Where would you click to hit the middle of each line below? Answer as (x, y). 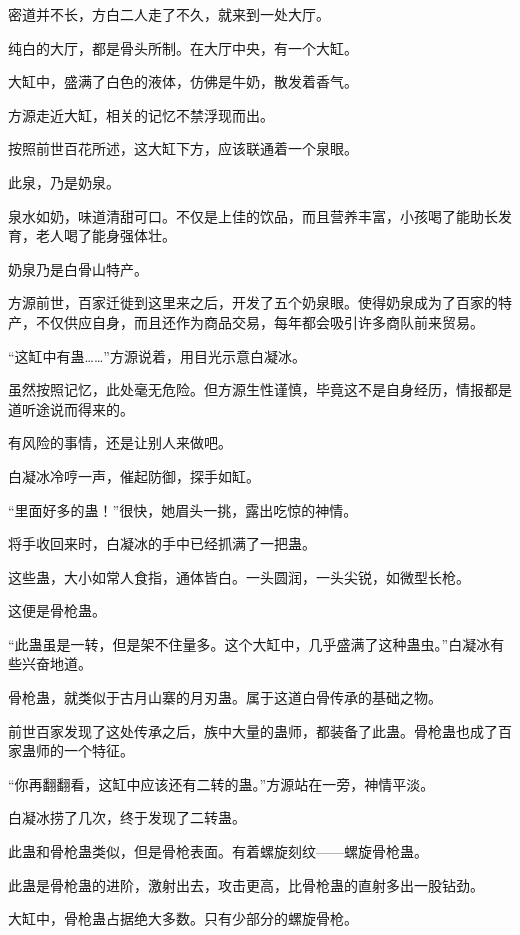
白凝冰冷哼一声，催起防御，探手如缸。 (134, 475)
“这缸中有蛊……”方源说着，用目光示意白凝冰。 (157, 355)
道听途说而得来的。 (71, 408)
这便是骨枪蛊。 (57, 610)
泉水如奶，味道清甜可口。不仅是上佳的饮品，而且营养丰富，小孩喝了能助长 (253, 215)
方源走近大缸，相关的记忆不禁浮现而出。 (141, 114)
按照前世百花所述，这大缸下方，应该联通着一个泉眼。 (183, 148)
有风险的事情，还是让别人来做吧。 (120, 442)
